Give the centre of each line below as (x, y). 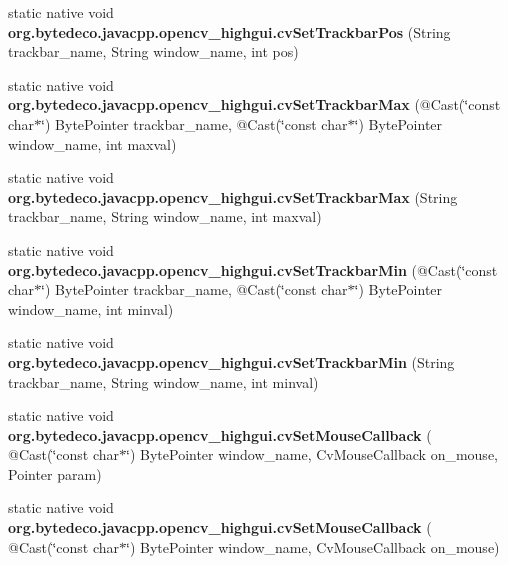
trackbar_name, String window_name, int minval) (163, 381)
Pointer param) (55, 473)
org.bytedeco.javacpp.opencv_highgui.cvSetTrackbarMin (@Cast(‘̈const (253, 269)
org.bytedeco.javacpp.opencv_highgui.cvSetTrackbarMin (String (231, 361)
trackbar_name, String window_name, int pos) (153, 51)
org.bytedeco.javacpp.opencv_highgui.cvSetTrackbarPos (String (229, 31)
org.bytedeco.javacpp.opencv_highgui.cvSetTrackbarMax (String (233, 196)
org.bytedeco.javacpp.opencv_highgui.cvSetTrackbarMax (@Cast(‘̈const (254, 104)
